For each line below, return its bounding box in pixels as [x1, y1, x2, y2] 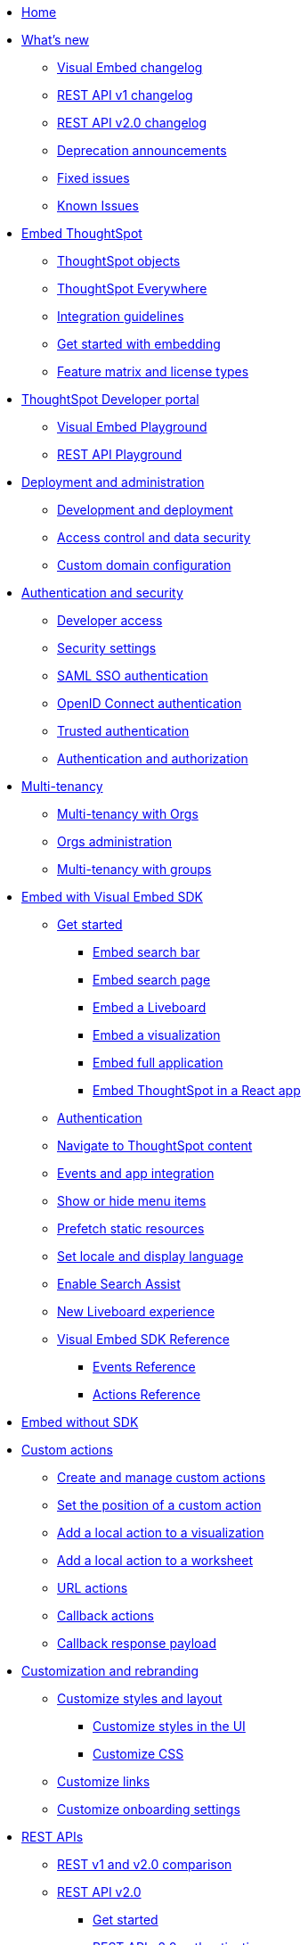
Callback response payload [57, 1636, 217, 1651]
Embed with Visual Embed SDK [21, 889, 203, 904]
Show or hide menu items [57, 1193, 207, 1208]
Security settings [57, 640, 157, 655]
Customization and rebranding [21, 1663, 199, 1678]
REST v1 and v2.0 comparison [57, 1857, 232, 1872]
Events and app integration [57, 1166, 215, 1181]
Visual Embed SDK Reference [57, 1331, 230, 1347]
